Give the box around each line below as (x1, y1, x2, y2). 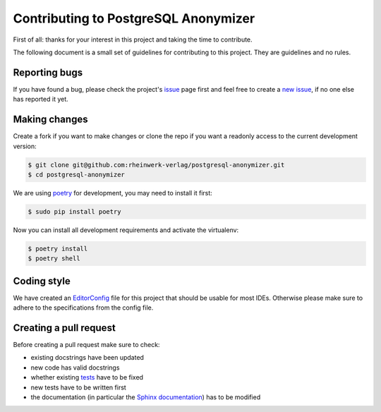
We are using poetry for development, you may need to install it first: (13, 188, 213, 197)
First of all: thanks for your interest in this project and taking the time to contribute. (13, 35, 253, 44)
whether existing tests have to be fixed (30, 373, 144, 382)
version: (13, 142, 37, 150)
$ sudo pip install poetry (28, 207, 121, 215)
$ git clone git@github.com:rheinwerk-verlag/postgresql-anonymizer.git (28, 161, 285, 169)
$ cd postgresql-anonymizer (28, 170, 125, 178)
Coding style (13, 275, 71, 287)
